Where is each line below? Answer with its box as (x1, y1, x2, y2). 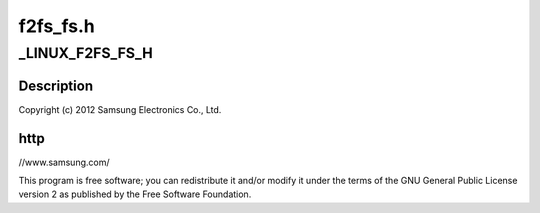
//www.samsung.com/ (18, 156, 110, 168)
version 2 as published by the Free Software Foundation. (18, 188, 252, 200)
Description (18, 77, 94, 94)
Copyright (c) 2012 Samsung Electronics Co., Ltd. (18, 103, 222, 115)
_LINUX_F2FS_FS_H (18, 44, 154, 62)
